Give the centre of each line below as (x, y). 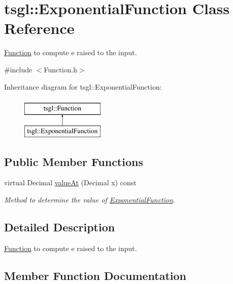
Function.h (61, 69)
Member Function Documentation (95, 275)
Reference (39, 28)
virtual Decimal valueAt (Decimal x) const (70, 182)
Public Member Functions (74, 161)
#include (18, 69)
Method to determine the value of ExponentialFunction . (90, 200)
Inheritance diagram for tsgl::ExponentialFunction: (83, 86)
